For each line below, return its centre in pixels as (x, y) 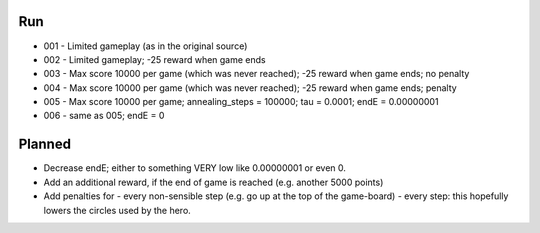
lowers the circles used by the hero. (117, 210)
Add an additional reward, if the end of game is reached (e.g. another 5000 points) (213, 182)
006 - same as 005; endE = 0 (104, 116)
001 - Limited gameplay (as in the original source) (145, 46)
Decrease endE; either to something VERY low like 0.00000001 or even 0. (195, 168)
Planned (45, 144)
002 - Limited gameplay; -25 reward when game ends (154, 59)
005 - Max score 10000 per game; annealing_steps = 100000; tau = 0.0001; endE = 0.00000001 (241, 102)
